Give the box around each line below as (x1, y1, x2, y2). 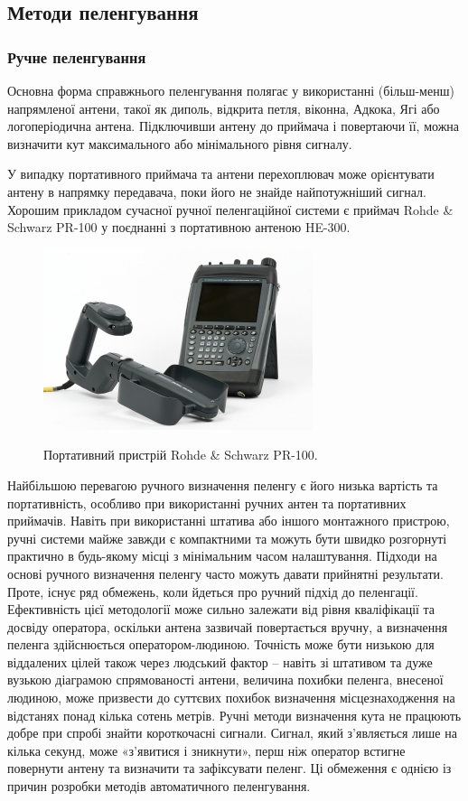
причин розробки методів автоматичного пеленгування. (7, 777, 311, 796)
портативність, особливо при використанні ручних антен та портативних (7, 493, 407, 512)
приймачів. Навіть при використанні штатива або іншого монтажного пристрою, (7, 511, 450, 530)
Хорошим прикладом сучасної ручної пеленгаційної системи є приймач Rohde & (7, 200, 454, 219)
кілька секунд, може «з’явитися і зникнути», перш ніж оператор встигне (7, 740, 406, 759)
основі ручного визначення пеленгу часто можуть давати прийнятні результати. (7, 563, 444, 582)
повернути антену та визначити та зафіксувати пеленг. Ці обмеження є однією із (7, 759, 452, 778)
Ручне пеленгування (7, 45, 146, 68)
